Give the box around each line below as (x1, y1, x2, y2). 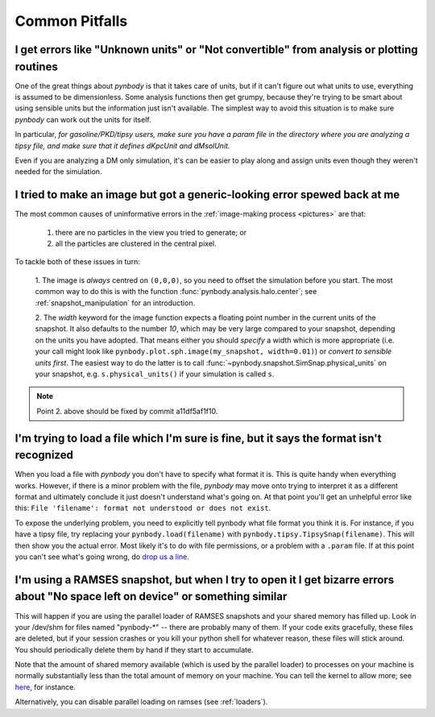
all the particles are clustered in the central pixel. (55, 238, 217, 249)
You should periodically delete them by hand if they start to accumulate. (14, 644, 254, 654)
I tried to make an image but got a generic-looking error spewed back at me (14, 188, 400, 201)
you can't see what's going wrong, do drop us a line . (14, 552, 189, 562)
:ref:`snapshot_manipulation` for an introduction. (35, 298, 196, 308)
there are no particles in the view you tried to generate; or (55, 227, 247, 237)
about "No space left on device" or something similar (14, 590, 288, 603)
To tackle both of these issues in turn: (14, 257, 140, 267)
